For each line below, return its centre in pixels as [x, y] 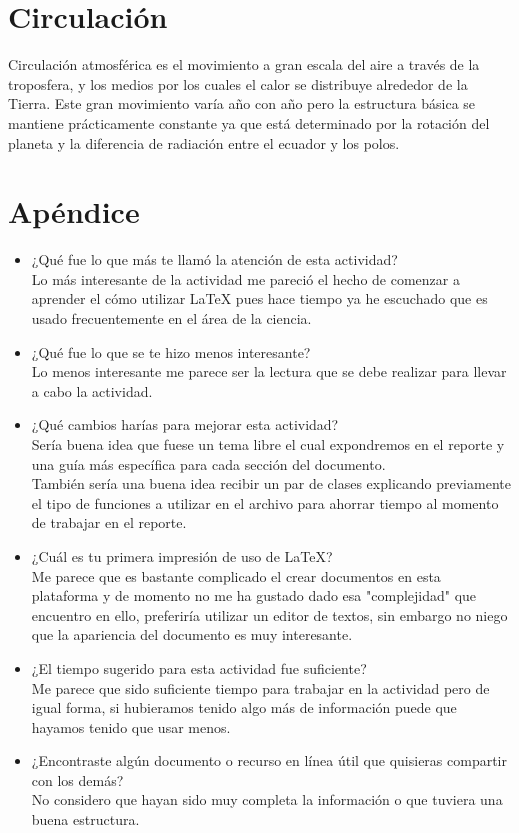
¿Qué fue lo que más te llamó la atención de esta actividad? [214, 259]
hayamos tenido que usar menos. [131, 726]
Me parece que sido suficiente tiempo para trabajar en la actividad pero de [260, 687]
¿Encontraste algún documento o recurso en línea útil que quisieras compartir [269, 760]
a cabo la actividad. [92, 390]
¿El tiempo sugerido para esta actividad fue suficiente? [199, 667]
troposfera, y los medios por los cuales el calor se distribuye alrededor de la [238, 83]
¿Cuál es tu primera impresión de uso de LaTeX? [182, 555]
